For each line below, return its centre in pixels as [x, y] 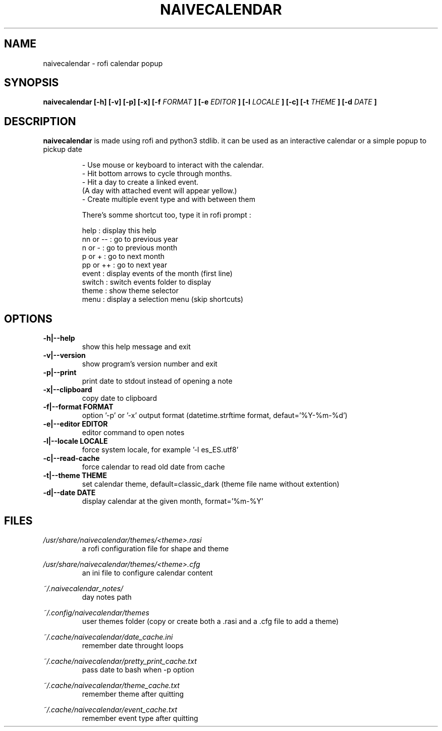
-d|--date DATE [69, 493]
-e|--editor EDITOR [75, 424]
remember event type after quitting [140, 718]
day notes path [107, 597]
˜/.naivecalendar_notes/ [83, 588]
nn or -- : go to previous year [130, 239]
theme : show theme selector [130, 291]
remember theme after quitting [133, 694]
